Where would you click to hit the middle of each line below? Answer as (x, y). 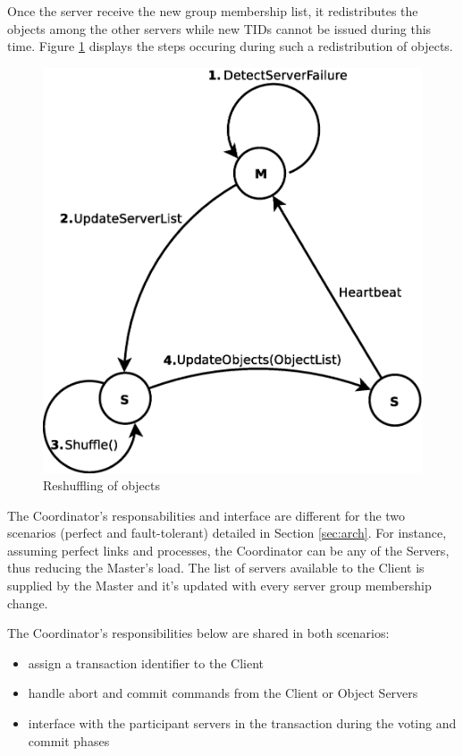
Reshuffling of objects (102, 485)
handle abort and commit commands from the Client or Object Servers (223, 693)
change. (28, 603)
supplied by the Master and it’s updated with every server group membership (219, 586)
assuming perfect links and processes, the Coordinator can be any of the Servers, (228, 550)
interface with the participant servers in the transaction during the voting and (242, 723)
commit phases (69, 740)
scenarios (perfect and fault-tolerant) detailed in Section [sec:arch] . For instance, (227, 533)
